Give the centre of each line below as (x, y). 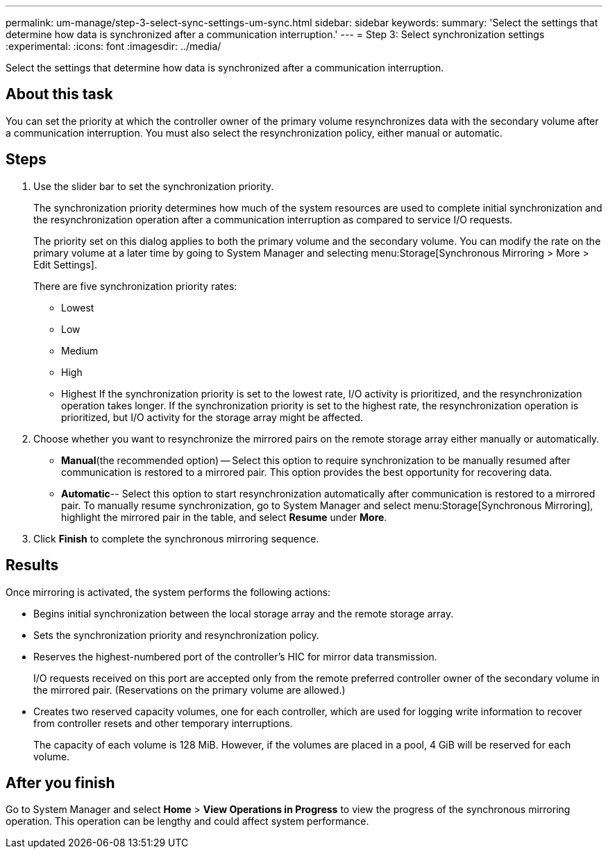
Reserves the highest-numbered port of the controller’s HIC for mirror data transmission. (235, 656)
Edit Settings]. (65, 264)
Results (32, 565)
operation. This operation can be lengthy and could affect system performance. (187, 821)
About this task (59, 94)
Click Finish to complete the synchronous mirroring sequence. (176, 538)
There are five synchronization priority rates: (135, 286)
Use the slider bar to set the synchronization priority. (154, 186)
